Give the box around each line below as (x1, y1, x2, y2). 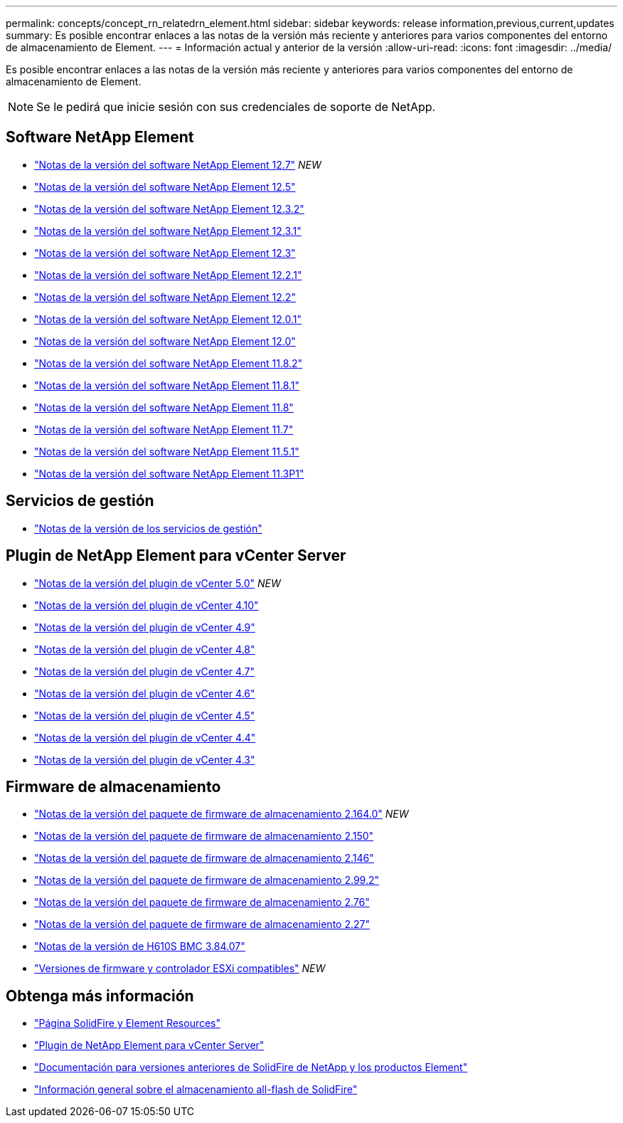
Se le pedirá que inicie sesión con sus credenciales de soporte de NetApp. (36, 100, 436, 114)
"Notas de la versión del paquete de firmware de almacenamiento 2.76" (34, 896, 370, 909)
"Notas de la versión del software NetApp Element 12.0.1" (34, 312, 302, 325)
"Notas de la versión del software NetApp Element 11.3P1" (34, 467, 304, 480)
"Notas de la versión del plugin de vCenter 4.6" (34, 687, 255, 700)
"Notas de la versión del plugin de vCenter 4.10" (34, 599, 259, 611)
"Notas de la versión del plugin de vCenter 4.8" (34, 643, 255, 655)
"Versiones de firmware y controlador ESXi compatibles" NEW (34, 962, 326, 975)
